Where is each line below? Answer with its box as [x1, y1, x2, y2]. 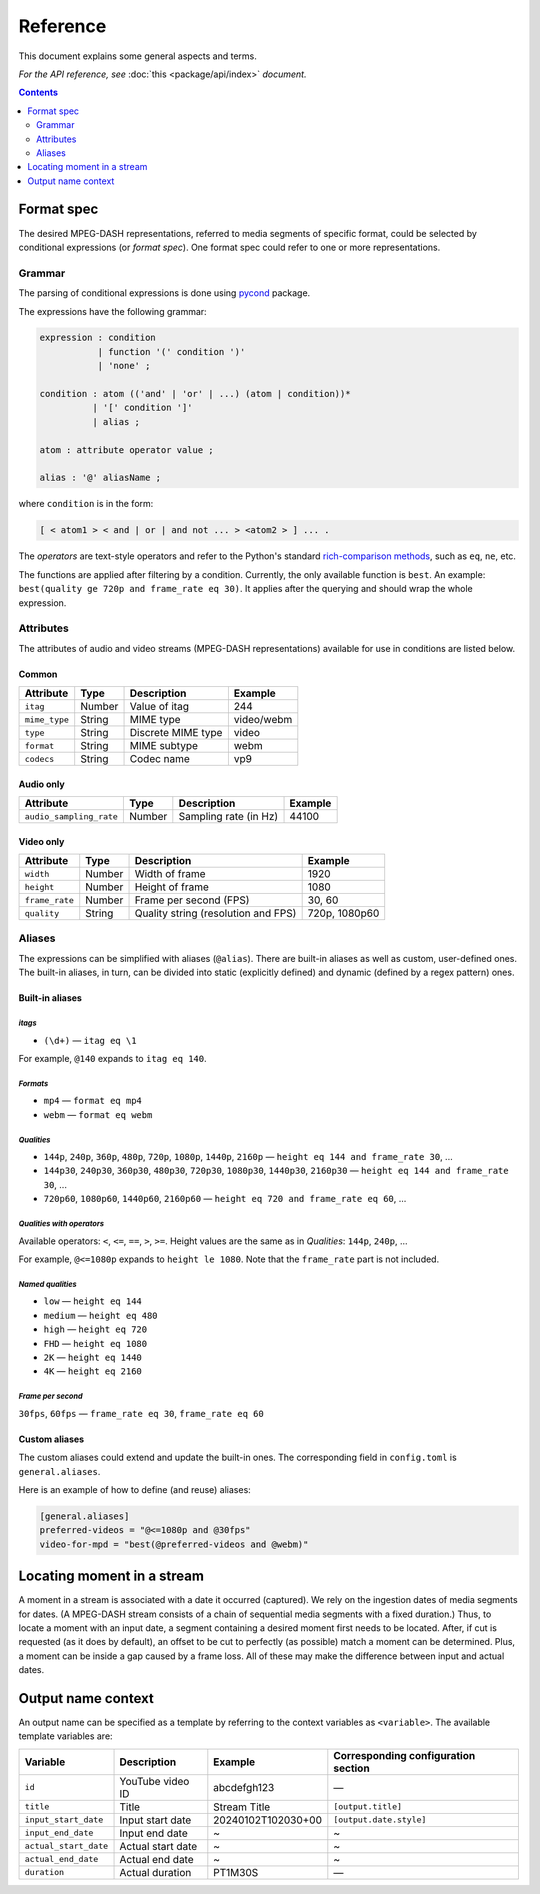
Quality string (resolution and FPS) [134, 906, 297, 920]
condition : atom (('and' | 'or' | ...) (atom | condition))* [39, 388, 351, 400]
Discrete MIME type [129, 726, 223, 740]
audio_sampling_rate [24, 811, 119, 822]
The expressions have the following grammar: [18, 305, 207, 317]
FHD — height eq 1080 [43, 1337, 148, 1349]
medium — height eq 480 [43, 1309, 159, 1321]
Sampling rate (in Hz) [178, 810, 279, 824]
